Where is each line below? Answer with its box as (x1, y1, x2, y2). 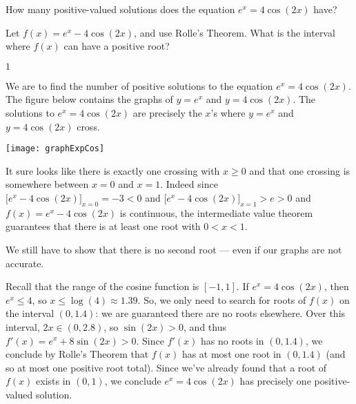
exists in (36, 374, 71, 388)
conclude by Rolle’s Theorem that (6, 347, 149, 361)
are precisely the (132, 105, 202, 119)
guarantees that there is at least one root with (6, 219, 201, 233)
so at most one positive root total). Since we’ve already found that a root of (6, 360, 327, 374)
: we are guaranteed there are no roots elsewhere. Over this (95, 306, 346, 320)
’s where (210, 105, 246, 119)
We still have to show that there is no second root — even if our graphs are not (6, 242, 342, 256)
